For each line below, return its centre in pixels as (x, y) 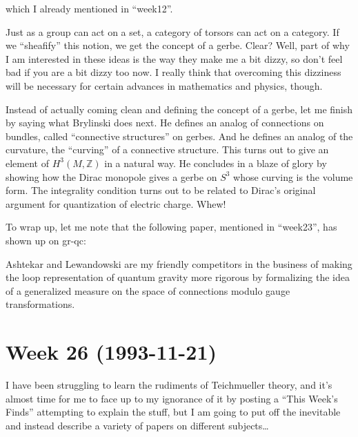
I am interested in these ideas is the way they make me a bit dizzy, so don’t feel (174, 58)
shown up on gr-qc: (46, 240)
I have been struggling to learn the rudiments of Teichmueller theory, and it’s (169, 385)
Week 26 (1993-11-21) (111, 352)
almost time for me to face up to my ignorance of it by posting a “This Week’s (172, 398)
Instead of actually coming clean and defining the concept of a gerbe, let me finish (179, 109)
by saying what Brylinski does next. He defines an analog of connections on (165, 123)
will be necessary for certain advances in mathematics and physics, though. (164, 85)
